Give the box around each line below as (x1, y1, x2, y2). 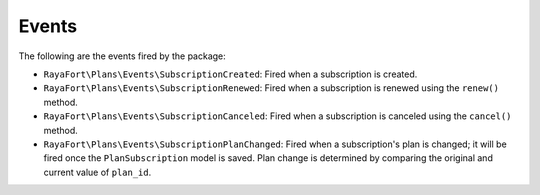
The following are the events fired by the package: (18, 50, 227, 62)
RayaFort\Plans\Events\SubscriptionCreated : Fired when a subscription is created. (43, 68, 418, 80)
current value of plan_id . (43, 166, 152, 178)
